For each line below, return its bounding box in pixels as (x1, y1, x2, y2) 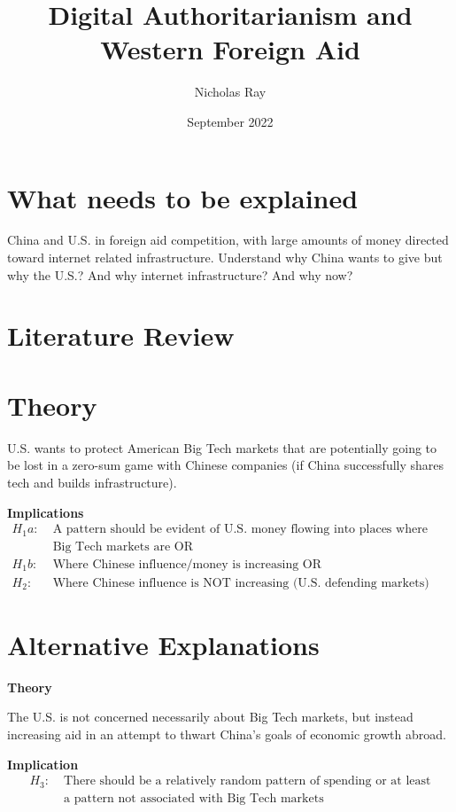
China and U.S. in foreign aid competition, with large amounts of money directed (7, 230, 449, 249)
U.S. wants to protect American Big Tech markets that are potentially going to (7, 438, 437, 457)
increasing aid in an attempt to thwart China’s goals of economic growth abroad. (7, 724, 446, 743)
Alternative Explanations (7, 626, 320, 662)
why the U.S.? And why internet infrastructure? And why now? (7, 265, 353, 284)
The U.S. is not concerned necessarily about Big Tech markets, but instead (7, 707, 413, 726)
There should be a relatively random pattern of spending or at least (64, 775, 431, 788)
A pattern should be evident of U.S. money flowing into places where (52, 523, 428, 536)
